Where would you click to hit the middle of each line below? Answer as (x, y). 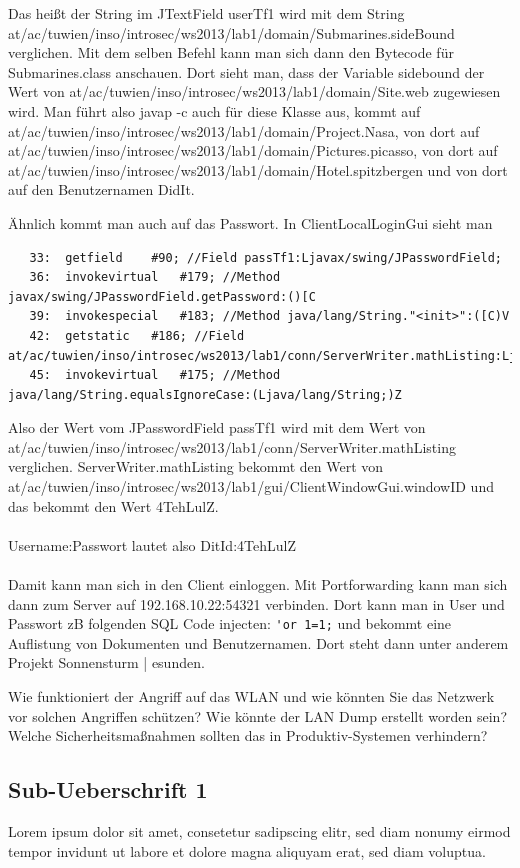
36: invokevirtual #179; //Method (155, 277)
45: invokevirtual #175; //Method (155, 375)
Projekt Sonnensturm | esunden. (106, 662)
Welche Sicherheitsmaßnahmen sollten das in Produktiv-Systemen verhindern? (248, 735)
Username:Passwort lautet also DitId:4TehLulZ (152, 544)
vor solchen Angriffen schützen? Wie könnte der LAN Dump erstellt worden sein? (258, 715)
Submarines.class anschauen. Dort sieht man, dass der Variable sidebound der (246, 71)
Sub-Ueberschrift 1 (108, 789)
